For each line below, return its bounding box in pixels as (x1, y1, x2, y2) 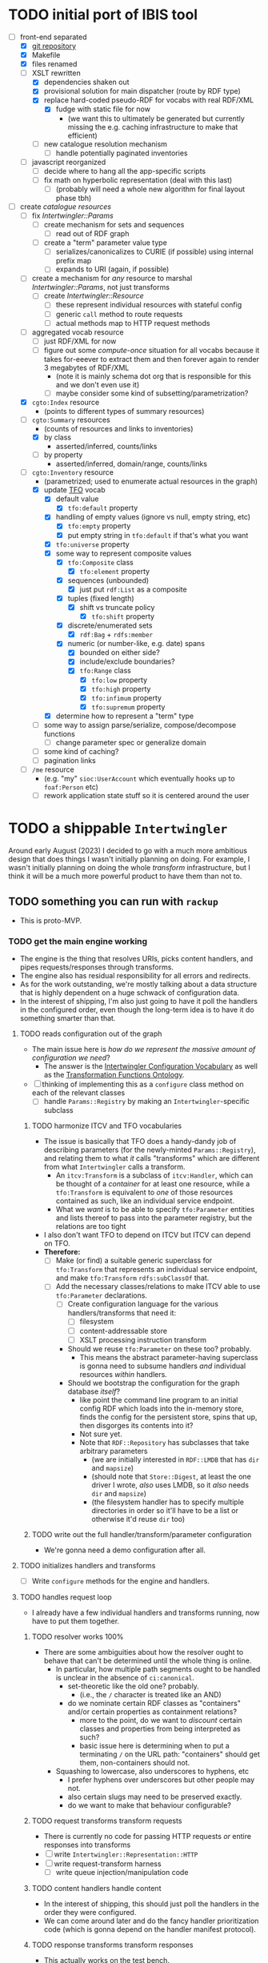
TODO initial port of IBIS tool (8, 6, 198, 24)
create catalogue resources (19, 202, 112, 211)
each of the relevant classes (31, 1088, 126, 1098)
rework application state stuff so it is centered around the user (43, 791, 250, 801)
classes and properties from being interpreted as (79, 1724, 242, 1733)
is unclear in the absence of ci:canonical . (55, 1672, 194, 1682)
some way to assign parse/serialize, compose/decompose (43, 720, 237, 729)
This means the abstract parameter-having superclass (79, 1352, 258, 1362)
